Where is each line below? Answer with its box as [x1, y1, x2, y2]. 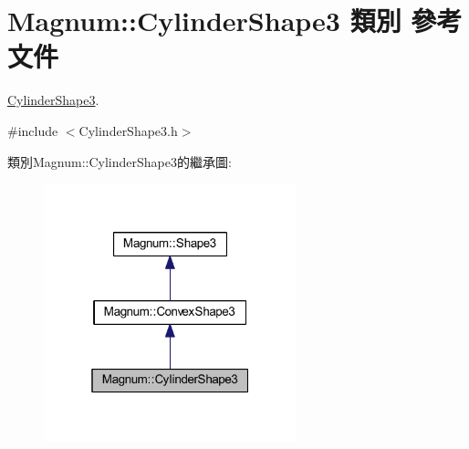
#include [7, 120, 58, 140]
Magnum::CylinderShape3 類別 [7, 2, 401, 39]
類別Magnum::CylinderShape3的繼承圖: [7, 151, 232, 171]
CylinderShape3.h [78, 120, 178, 140]
